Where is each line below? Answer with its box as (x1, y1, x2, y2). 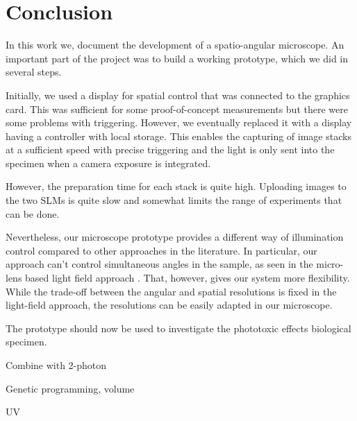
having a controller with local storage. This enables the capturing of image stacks (6, 128, 351, 143)
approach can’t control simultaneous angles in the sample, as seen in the (6, 257, 313, 271)
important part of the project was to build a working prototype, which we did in (6, 51, 349, 65)
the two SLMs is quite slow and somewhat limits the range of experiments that (6, 193, 342, 207)
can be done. (6, 206, 60, 221)
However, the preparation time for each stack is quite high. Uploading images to (6, 179, 347, 194)
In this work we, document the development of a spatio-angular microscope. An (6, 37, 344, 52)
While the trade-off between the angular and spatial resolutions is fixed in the (6, 284, 337, 298)
